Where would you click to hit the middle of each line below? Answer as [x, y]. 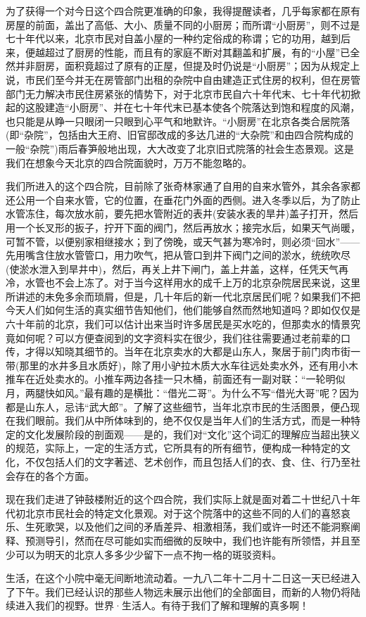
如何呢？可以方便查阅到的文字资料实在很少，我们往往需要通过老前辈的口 [183, 337]
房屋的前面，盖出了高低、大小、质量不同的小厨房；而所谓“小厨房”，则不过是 [183, 24]
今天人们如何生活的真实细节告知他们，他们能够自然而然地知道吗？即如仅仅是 [183, 310]
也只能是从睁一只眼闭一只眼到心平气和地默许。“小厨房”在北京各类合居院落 [178, 121]
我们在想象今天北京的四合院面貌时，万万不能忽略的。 [129, 162]
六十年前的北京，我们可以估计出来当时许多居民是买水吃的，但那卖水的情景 [178, 324]
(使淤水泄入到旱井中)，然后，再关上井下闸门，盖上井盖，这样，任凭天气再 [177, 268]
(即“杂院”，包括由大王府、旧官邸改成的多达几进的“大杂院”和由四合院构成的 [179, 135]
